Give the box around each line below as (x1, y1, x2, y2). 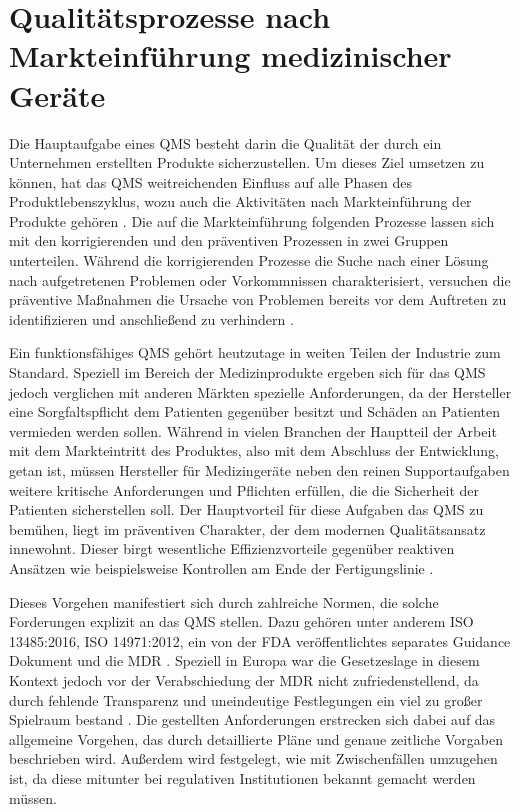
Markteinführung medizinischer (9, 35, 452, 76)
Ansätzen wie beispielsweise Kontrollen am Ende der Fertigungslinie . (9, 557, 434, 578)
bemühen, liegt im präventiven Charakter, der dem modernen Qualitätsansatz (9, 518, 486, 539)
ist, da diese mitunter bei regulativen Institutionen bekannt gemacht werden (9, 767, 476, 788)
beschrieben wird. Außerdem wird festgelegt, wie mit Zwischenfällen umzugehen (9, 748, 498, 769)
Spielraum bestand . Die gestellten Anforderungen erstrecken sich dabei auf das (9, 709, 496, 730)
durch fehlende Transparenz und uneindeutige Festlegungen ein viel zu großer (9, 689, 483, 710)
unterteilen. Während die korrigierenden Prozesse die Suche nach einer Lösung (9, 250, 489, 271)
